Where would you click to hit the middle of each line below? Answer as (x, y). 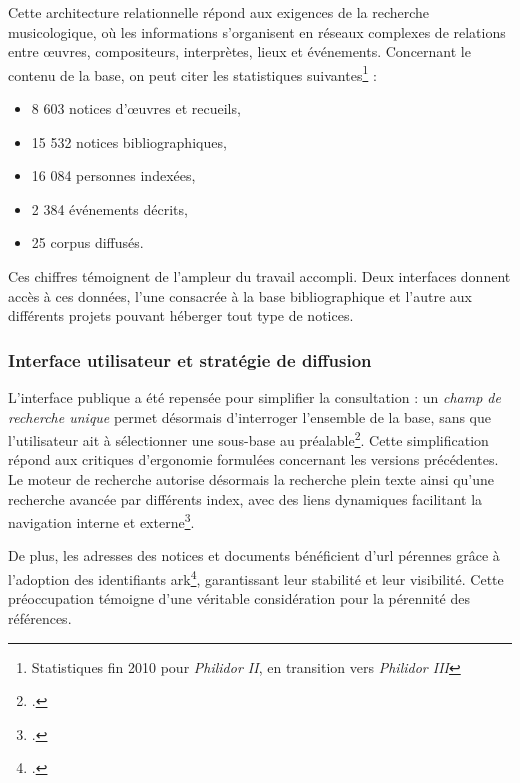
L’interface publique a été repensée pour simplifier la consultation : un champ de (254, 397)
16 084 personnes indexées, (113, 175)
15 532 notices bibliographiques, (129, 141)
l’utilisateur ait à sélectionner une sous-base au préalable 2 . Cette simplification (248, 438)
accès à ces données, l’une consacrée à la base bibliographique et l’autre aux (240, 295)
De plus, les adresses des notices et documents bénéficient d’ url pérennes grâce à (254, 555)
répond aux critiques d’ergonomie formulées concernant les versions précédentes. (253, 459)
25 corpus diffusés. (87, 242)
